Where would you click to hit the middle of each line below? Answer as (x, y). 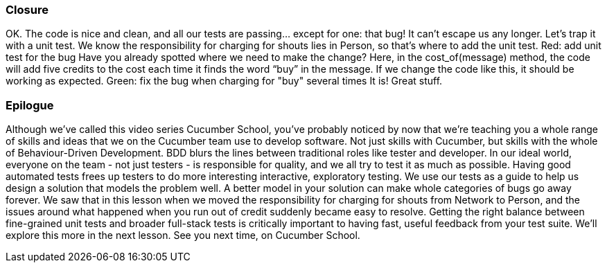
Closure (27, 10)
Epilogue (30, 105)
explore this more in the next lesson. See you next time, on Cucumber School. (183, 235)
